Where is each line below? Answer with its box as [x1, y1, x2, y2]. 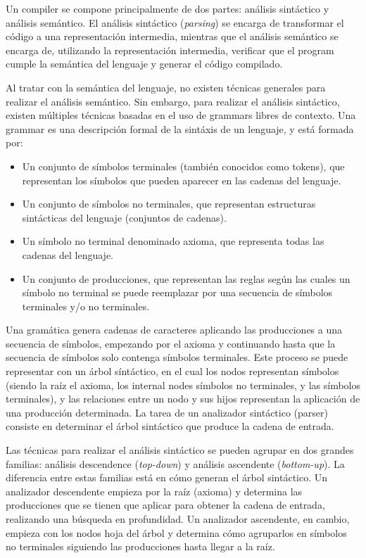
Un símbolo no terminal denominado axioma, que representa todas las [22, 234, 324, 248]
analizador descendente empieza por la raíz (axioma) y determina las [6, 483, 303, 498]
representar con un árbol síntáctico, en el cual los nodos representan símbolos [6, 364, 339, 379]
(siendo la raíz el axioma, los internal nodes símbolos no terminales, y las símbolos [6, 377, 361, 392]
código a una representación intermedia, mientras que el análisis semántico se [6, 29, 339, 44]
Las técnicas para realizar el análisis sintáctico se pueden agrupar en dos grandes [6, 443, 354, 457]
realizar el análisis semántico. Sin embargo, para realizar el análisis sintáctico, [6, 94, 340, 108]
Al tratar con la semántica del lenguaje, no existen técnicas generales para [6, 80, 326, 94]
